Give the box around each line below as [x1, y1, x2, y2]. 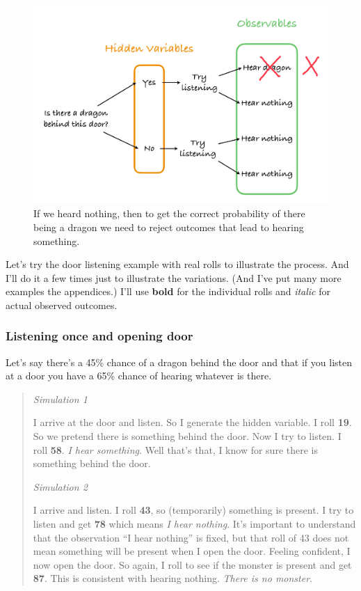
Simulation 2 [33, 479, 88, 494]
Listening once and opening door [6, 327, 193, 345]
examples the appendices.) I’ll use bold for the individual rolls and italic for [6, 284, 330, 299]
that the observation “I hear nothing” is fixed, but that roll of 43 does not [33, 530, 349, 544]
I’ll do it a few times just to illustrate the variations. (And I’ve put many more [6, 270, 342, 285]
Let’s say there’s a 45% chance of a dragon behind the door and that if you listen [6, 354, 353, 369]
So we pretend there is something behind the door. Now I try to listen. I [33, 429, 342, 443]
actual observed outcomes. [6, 297, 118, 312]
